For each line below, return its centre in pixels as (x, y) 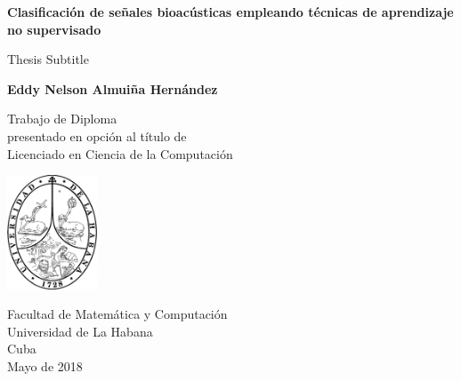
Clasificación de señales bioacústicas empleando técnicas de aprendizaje (230, 12)
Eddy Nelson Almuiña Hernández (113, 88)
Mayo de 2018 (45, 365)
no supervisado (54, 29)
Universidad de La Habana (80, 331)
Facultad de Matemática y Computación (117, 314)
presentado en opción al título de (97, 135)
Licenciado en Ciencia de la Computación (120, 153)
